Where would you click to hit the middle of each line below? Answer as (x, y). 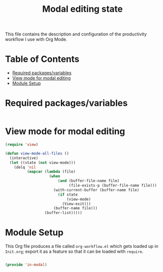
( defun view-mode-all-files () (37, 153)
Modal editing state (82, 9)
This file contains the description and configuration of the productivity (76, 34)
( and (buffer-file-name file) (89, 181)
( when (54, 176)
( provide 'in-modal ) (26, 265)
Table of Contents (42, 59)
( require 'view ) (22, 145)
